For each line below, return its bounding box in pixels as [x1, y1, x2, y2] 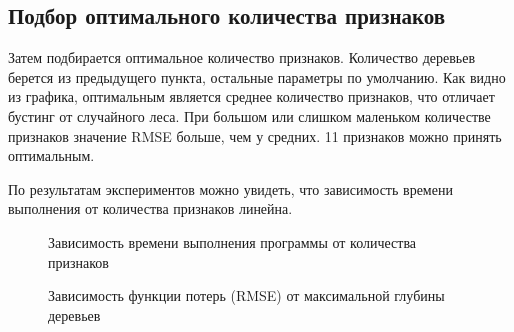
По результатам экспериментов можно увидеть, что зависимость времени [8, 178, 453, 199]
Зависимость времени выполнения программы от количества [48, 231, 417, 252]
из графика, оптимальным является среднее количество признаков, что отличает [8, 86, 495, 107]
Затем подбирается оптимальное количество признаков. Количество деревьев [8, 47, 476, 68]
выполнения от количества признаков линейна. [8, 198, 293, 219]
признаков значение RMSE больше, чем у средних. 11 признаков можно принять [8, 125, 502, 146]
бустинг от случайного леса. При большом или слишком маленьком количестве [8, 105, 491, 126]
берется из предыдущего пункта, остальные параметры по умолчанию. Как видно [8, 66, 506, 87]
